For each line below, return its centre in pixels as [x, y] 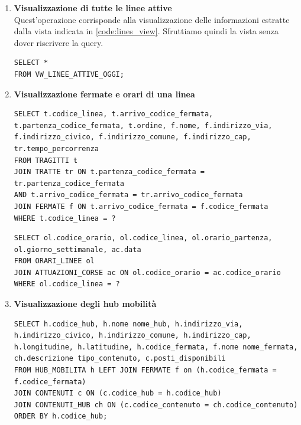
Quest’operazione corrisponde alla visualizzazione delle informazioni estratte [152, 19]
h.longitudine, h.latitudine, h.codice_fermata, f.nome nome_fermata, [156, 347]
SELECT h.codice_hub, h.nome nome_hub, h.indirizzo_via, [128, 324]
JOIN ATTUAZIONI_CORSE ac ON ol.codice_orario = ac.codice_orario [147, 272]
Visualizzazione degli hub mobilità [85, 304]
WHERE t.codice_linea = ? [65, 218]
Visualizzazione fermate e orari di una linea [104, 94]
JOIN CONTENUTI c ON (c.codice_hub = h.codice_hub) [118, 393]
